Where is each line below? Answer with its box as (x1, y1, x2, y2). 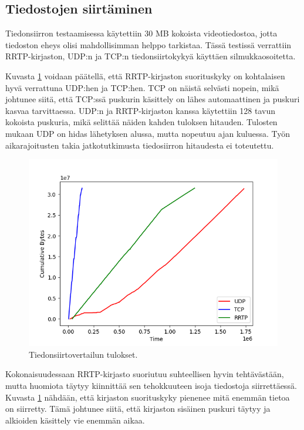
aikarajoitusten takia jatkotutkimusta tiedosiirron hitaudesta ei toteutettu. (5, 139, 274, 151)
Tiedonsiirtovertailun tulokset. (29, 348, 138, 360)
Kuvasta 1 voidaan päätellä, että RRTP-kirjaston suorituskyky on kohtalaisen (5, 69, 285, 82)
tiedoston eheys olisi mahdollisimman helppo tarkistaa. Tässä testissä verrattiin (5, 38, 292, 51)
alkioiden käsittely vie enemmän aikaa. (5, 414, 145, 426)
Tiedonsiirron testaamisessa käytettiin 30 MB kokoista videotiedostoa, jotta (5, 27, 278, 39)
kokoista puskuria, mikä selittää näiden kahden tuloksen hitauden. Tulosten (5, 116, 278, 128)
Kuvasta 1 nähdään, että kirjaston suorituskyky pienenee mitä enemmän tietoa (5, 391, 290, 403)
